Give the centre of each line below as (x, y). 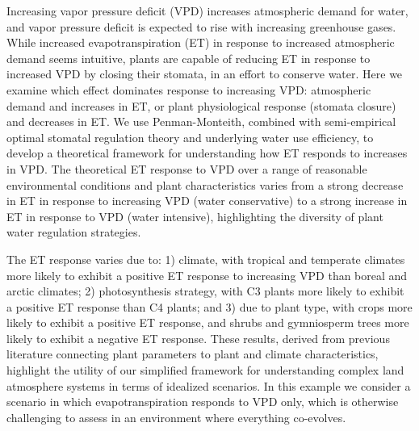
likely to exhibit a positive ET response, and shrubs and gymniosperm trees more (208, 322)
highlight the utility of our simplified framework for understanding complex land (205, 370)
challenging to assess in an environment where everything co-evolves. (176, 417)
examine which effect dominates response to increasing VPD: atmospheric (189, 89)
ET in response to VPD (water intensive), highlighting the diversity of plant (195, 216)
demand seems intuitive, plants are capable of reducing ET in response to (189, 58)
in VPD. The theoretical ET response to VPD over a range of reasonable (187, 168)
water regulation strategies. (74, 232)
